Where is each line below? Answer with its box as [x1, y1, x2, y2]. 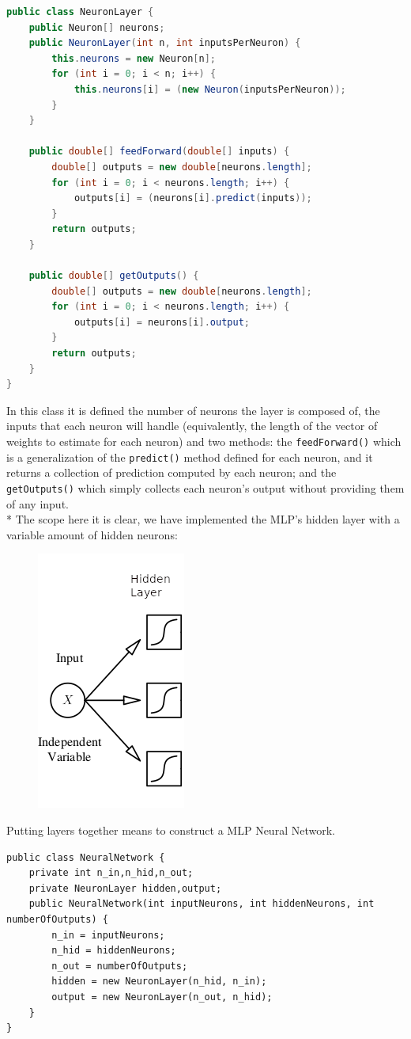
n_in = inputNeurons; [51, 929, 165, 941]
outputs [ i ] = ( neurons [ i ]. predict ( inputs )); [74, 192, 312, 204]
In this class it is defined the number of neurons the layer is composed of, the [6, 402, 380, 418]
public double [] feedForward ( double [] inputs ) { [28, 146, 290, 158]
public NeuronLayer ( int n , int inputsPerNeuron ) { [28, 37, 301, 49]
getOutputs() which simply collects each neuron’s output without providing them [6, 479, 405, 496]
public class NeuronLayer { [6, 6, 154, 17]
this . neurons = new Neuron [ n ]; [51, 52, 217, 64]
